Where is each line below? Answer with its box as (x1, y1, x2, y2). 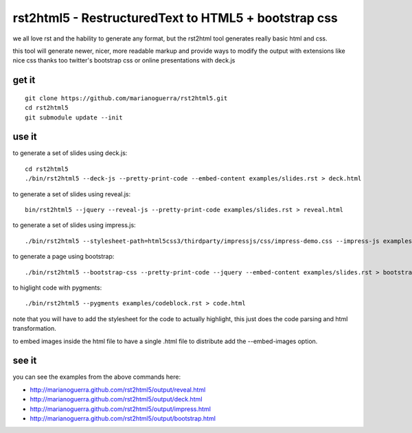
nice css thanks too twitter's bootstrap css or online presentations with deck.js (12, 56, 236, 65)
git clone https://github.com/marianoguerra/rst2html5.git (25, 94, 228, 102)
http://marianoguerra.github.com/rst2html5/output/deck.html (30, 395, 203, 403)
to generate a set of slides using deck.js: (12, 149, 128, 157)
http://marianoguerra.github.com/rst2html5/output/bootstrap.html (30, 414, 216, 422)
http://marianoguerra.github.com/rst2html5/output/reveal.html (30, 385, 206, 394)
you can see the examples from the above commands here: (12, 373, 181, 381)
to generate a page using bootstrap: (12, 253, 115, 261)
